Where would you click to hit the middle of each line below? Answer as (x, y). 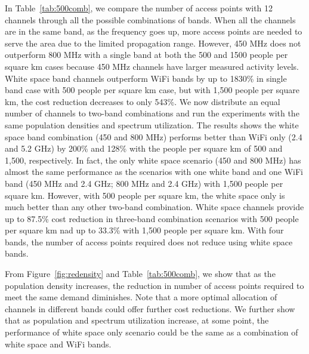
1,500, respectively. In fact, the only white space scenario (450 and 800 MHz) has (153, 160)
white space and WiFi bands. (58, 344)
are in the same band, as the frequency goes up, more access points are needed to (154, 31)
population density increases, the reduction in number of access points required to (154, 285)
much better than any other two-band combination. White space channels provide (154, 207)
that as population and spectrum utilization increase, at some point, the (137, 320)
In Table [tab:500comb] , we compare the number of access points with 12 (139, 8)
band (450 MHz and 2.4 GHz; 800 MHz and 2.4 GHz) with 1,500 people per (144, 183)
